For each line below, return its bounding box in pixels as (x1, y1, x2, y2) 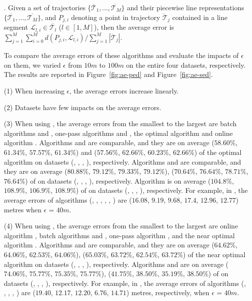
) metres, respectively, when (126, 287, 210, 298)
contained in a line (172, 12, 228, 22)
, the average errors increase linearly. (69, 86, 179, 96)
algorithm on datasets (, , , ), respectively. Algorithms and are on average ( (4, 259, 229, 269)
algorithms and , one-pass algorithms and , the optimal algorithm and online (4, 128, 233, 138)
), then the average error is (94, 22, 174, 32)
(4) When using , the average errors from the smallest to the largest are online (4, 221, 238, 231)
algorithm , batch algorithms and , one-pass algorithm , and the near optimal (4, 230, 235, 240)
